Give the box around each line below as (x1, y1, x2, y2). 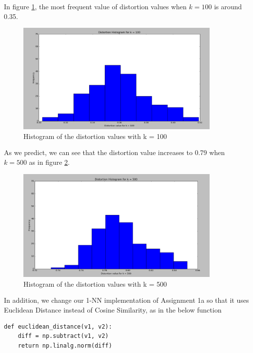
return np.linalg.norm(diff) (18, 342, 112, 349)
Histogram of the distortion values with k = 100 (23, 131, 167, 141)
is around (214, 1, 242, 11)
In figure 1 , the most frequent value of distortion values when (4, 1, 187, 11)
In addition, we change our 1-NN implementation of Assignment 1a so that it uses (4, 295, 249, 305)
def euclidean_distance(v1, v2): (4, 323, 112, 330)
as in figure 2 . (29, 157, 70, 167)
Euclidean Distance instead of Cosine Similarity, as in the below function (4, 304, 222, 314)
